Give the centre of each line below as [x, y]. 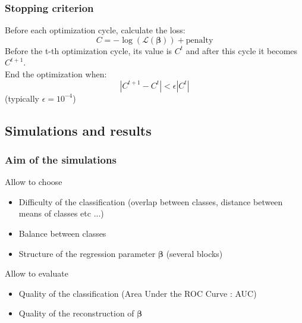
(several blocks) [194, 253]
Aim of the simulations [61, 159]
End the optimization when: [56, 74]
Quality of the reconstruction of [76, 313]
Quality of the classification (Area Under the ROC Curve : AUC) [138, 293]
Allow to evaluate [37, 273]
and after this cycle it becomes [242, 50]
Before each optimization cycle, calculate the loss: [95, 30]
